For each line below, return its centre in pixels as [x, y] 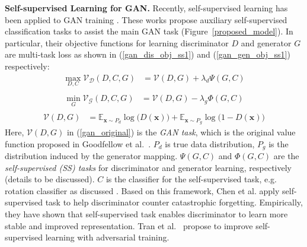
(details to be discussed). [50, 179]
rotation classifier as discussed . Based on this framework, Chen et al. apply [142, 190]
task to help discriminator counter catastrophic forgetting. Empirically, [174, 202]
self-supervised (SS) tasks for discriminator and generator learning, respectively [148, 167]
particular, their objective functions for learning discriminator [117, 42]
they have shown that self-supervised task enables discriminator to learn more [146, 214]
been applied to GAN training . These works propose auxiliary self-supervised [146, 19]
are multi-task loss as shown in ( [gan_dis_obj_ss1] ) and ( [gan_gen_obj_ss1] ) [148, 54]
